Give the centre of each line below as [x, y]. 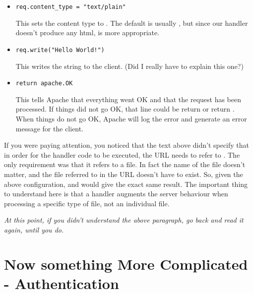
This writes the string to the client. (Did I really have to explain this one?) [129, 66]
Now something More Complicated [126, 264]
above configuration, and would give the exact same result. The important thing [126, 184]
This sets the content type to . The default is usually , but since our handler [132, 23]
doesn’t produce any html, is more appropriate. [88, 32]
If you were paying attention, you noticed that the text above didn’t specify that [127, 145]
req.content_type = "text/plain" [71, 7]
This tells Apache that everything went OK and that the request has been [128, 99]
